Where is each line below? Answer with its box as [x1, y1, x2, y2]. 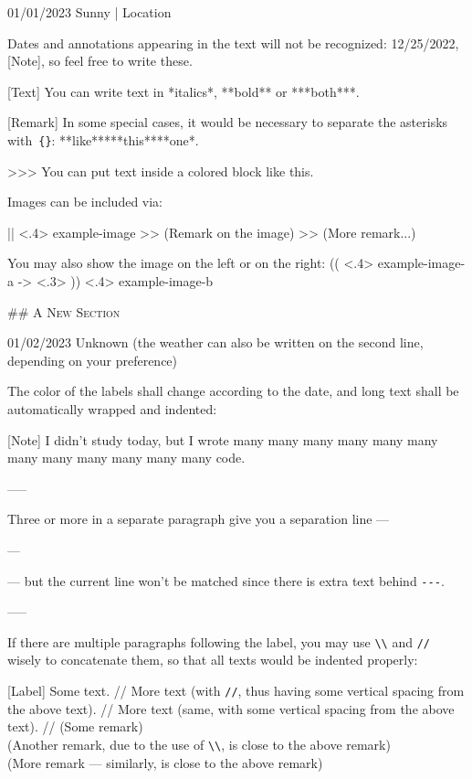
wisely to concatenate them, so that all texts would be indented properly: [7, 650, 418, 669]
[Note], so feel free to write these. [7, 51, 193, 70]
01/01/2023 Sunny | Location [7, 3, 172, 21]
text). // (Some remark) [7, 717, 143, 736]
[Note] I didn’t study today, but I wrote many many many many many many [7, 430, 438, 449]
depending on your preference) [7, 350, 178, 369]
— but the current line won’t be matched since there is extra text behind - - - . [7, 571, 445, 590]
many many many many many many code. [7, 448, 246, 467]
